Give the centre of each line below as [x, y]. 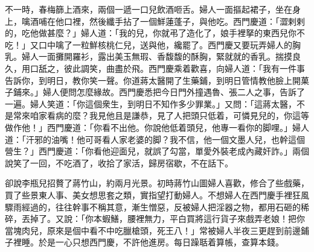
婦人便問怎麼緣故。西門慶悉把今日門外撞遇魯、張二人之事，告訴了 [174, 92]
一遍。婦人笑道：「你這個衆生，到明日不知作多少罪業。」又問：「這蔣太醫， [151, 103]
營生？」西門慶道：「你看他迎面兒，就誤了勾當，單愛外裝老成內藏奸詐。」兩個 [157, 151]
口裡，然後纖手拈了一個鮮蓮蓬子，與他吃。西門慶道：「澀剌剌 [184, 21]
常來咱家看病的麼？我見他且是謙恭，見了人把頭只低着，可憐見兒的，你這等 [161, 115]
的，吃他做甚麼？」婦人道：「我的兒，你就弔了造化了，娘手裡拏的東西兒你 [151, 33]
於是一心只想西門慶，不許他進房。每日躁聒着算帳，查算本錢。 [161, 242]
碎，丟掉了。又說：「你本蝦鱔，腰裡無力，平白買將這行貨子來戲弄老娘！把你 [155, 219]
